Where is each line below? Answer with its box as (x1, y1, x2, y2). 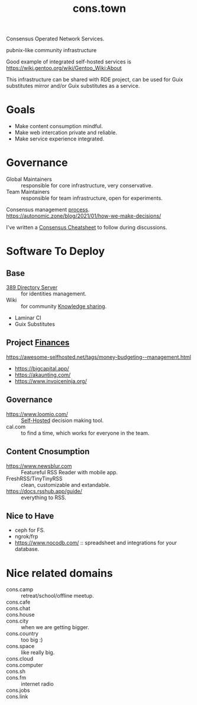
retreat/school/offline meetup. (21, 592, 94, 599)
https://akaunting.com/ (14, 371, 71, 378)
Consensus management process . (6, 206, 90, 213)
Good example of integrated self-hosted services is (6, 58, 131, 65)
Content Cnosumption (6, 446, 90, 457)
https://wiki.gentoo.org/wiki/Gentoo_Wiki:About (6, 65, 122, 72)
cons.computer (6, 662, 43, 669)
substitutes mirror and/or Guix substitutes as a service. (6, 82, 140, 90)
